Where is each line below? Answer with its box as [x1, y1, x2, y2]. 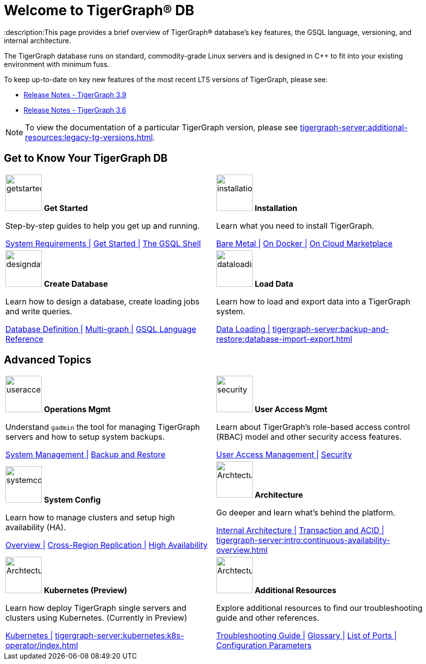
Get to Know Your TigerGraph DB [4, 152, 168, 165]
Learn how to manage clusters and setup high [5, 513, 175, 523]
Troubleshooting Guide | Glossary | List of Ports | [216, 631, 397, 641]
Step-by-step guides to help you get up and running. [5, 220, 200, 231]
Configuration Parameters [216, 640, 312, 651]
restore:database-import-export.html [216, 333, 352, 344]
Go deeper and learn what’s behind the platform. [216, 508, 396, 518]
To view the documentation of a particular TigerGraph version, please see [25, 122, 298, 132]
